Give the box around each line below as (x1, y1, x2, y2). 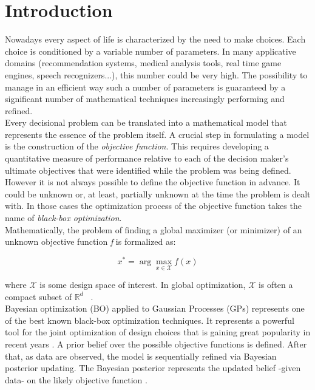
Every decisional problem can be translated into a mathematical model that (5, 116, 287, 129)
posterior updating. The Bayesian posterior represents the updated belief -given (5, 361, 301, 374)
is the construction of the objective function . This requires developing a (5, 140, 269, 152)
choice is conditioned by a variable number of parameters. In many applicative (5, 44, 296, 57)
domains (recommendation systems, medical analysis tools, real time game (5, 56, 282, 69)
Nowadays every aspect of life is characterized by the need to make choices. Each (5, 33, 306, 46)
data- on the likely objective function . (5, 373, 147, 386)
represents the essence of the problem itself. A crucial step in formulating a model (5, 128, 310, 140)
